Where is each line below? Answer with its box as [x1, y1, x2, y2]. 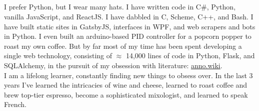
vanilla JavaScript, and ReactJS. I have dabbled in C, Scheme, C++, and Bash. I [4, 11, 253, 21]
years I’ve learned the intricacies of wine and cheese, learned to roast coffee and [4, 80, 247, 90]
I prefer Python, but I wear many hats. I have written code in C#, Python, [4, 1, 236, 12]
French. [4, 99, 26, 110]
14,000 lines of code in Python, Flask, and [125, 50, 255, 61]
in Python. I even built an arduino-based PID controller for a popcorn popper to [4, 31, 251, 41]
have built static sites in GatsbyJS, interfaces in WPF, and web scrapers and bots [4, 21, 255, 31]
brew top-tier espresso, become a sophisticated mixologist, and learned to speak [4, 89, 248, 100]
